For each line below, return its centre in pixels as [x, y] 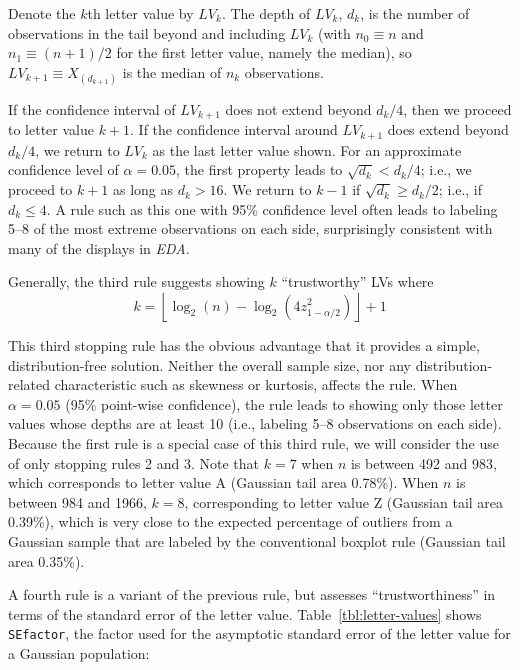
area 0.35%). [46, 560]
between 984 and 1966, [77, 501]
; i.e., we [446, 169]
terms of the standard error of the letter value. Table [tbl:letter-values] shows [245, 613]
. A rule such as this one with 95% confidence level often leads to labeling [272, 208]
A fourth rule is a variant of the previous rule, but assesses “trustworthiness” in [252, 594]
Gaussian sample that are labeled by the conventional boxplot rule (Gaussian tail [257, 540]
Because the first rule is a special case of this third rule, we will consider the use [253, 443]
